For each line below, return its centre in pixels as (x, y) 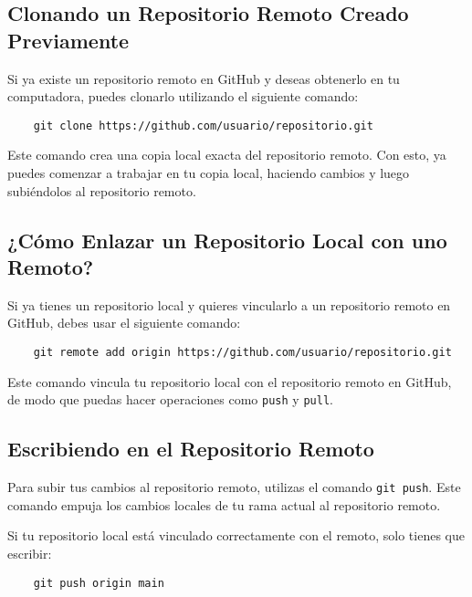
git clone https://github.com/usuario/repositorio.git (203, 126)
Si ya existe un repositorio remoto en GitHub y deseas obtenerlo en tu (204, 78)
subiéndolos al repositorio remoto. (102, 190)
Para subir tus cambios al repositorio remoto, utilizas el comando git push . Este (234, 487)
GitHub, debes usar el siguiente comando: (124, 323)
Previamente (68, 40)
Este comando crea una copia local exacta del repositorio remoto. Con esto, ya (227, 155)
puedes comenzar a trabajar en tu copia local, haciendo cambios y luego (209, 173)
